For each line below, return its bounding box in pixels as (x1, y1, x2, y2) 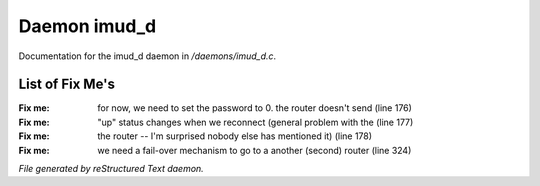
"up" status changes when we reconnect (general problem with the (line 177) (97, 116, 414, 128)
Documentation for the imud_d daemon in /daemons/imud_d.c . (18, 50, 277, 62)
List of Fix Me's (18, 76, 115, 93)
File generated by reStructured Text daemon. (18, 163, 204, 175)
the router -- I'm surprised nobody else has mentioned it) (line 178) (97, 130, 373, 142)
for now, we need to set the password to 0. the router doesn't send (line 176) (97, 102, 412, 114)
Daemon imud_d (18, 15, 157, 37)
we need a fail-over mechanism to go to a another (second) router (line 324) (97, 144, 412, 156)
